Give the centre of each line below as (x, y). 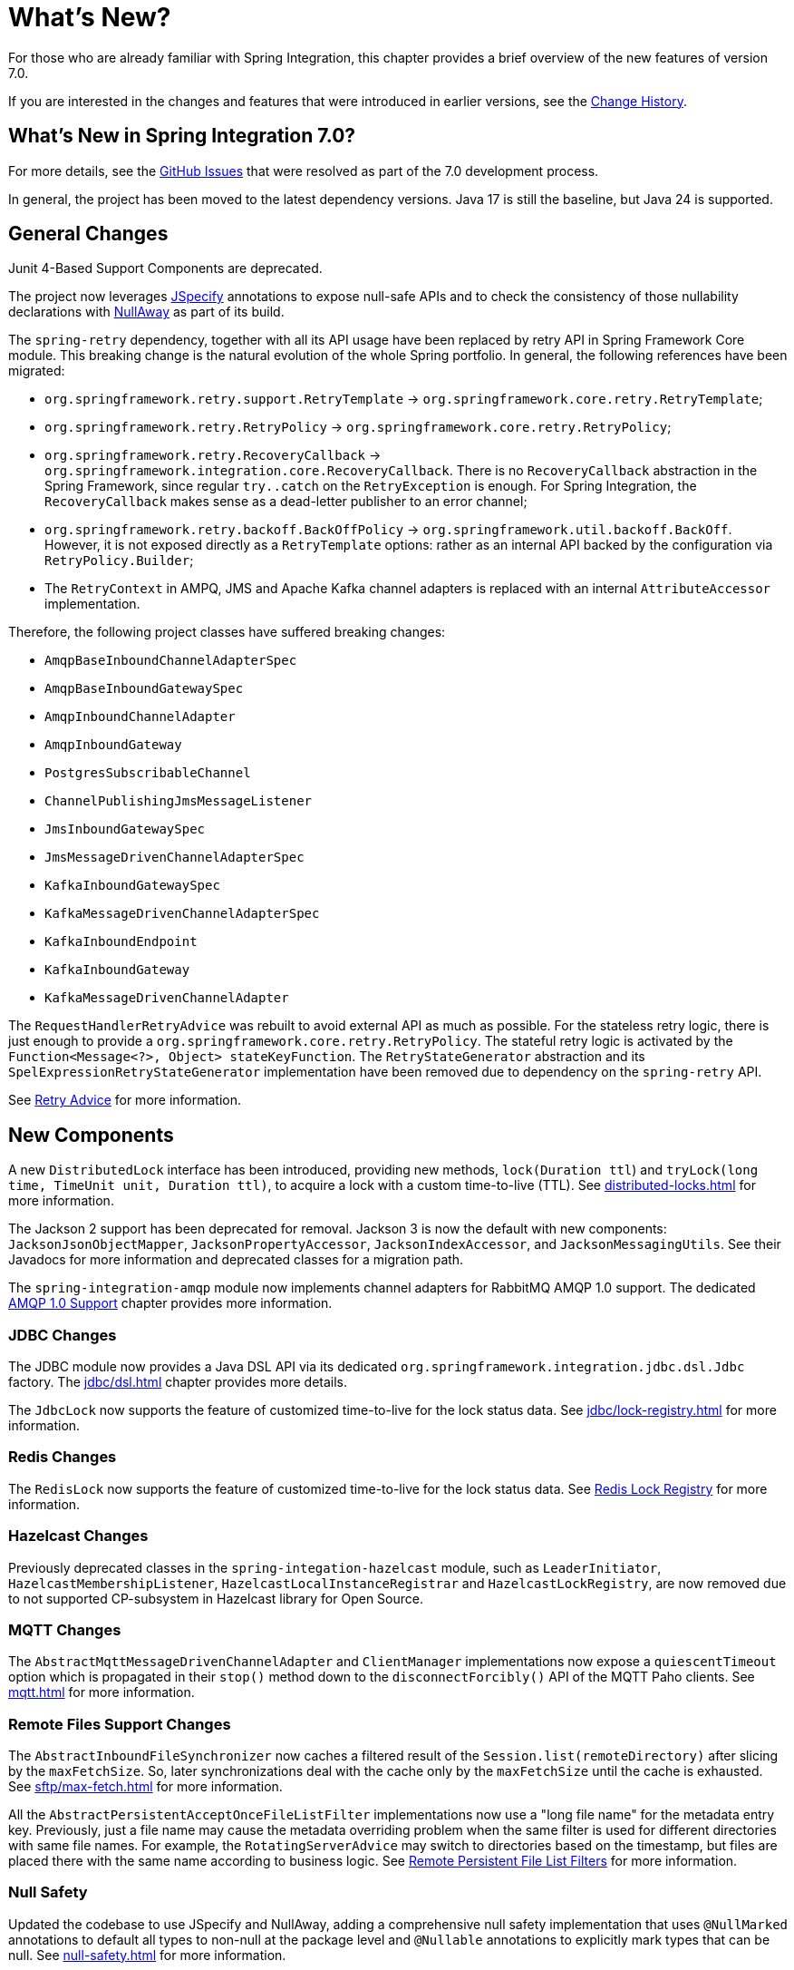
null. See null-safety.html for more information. (147, 1955)
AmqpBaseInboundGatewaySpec (144, 689)
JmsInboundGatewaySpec (125, 829)
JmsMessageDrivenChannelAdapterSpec (174, 858)
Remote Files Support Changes (120, 1724)
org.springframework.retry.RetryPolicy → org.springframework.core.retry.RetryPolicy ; (358, 427)
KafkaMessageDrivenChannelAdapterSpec (182, 914)
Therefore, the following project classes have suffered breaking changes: (227, 632)
